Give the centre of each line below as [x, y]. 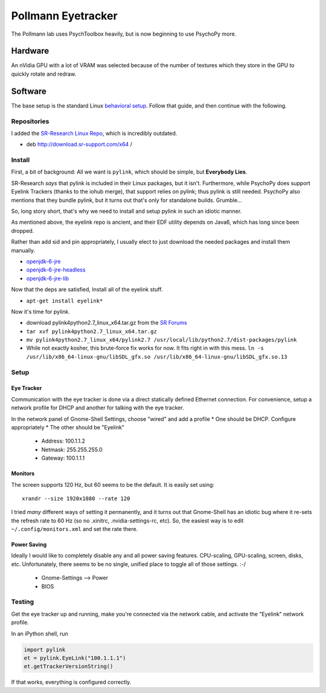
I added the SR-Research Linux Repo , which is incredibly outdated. [94, 133]
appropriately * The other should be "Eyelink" [68, 427]
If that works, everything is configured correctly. [71, 682]
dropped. [23, 230]
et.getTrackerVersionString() [69, 666]
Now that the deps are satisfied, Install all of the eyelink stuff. [87, 290]
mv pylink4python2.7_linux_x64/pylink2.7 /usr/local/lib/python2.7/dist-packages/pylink [161, 340]
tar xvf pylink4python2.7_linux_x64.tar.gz [91, 331]
